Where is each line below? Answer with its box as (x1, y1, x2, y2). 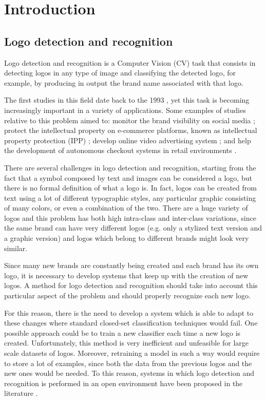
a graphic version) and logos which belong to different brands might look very (4, 233, 249, 243)
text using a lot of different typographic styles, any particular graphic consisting (4, 192, 256, 203)
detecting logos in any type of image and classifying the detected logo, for (4, 67, 236, 78)
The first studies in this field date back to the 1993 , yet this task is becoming (4, 94, 250, 105)
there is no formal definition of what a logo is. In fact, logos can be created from (4, 182, 257, 193)
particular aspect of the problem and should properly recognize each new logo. (4, 290, 251, 301)
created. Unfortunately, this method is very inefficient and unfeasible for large (4, 337, 249, 348)
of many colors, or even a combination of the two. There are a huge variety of (4, 202, 248, 213)
